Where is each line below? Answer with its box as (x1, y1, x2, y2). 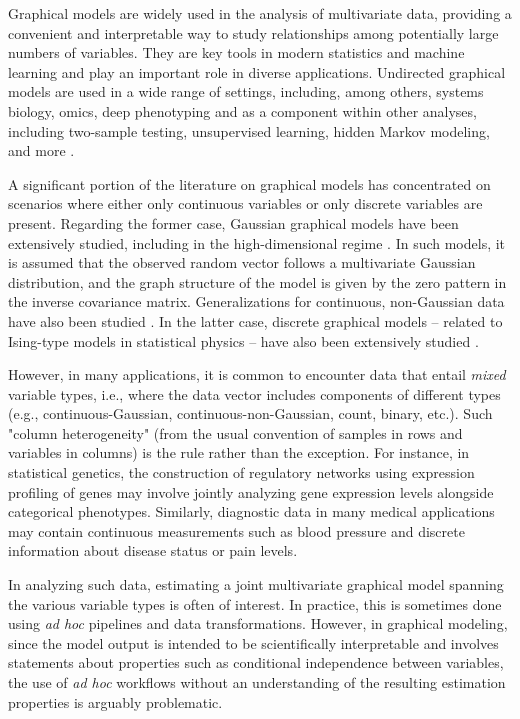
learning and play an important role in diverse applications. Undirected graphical (8, 61, 506, 82)
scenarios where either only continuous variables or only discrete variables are (8, 193, 483, 214)
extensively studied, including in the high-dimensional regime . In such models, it (8, 232, 506, 253)
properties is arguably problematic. (8, 691, 223, 712)
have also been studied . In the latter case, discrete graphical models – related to (8, 310, 503, 331)
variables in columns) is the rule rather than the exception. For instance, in (8, 442, 470, 463)
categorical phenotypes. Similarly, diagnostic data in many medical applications (8, 501, 495, 522)
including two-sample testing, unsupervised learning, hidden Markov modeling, (8, 120, 490, 141)
